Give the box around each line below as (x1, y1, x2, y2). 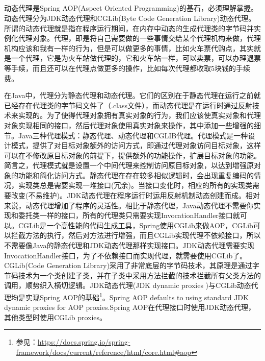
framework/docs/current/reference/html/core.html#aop (16, 347, 192, 357)
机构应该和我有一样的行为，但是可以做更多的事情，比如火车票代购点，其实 (4, 42, 254, 53)
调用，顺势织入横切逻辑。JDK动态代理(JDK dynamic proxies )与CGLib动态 (4, 280, 251, 291)
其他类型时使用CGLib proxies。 (4, 311, 107, 322)
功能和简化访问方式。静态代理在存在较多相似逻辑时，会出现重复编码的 (18, 170, 254, 180)
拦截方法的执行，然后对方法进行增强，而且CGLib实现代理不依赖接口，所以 (11, 230, 261, 240)
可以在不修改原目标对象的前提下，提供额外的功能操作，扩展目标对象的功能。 (4, 150, 261, 160)
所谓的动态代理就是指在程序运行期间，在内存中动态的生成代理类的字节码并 (4, 22, 254, 33)
